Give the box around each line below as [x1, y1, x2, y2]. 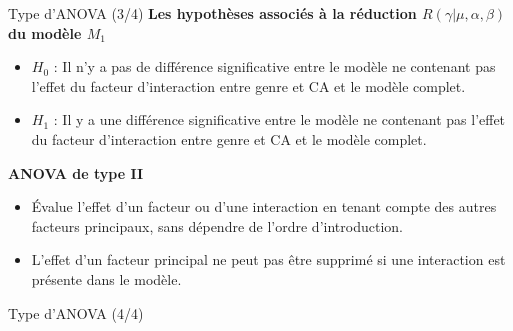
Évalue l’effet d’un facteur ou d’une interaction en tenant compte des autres [31, 196, 497, 217]
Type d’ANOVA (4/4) [8, 302, 144, 323]
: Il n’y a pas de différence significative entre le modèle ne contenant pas [53, 56, 496, 77]
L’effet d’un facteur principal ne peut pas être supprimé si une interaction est [31, 249, 506, 270]
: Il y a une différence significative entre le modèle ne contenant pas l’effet [53, 109, 506, 130]
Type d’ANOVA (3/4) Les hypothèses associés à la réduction [8, 3, 417, 23]
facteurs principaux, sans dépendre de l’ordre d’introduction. [31, 215, 403, 236]
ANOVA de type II [8, 162, 144, 183]
